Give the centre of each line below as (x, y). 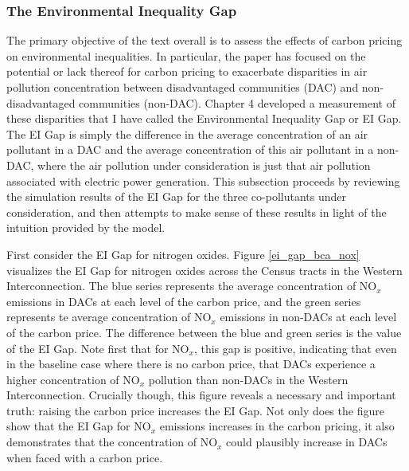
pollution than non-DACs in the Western (248, 379)
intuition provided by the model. (86, 228)
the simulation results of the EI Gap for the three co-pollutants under (176, 196)
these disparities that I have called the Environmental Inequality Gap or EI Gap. (204, 118)
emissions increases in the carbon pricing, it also (277, 426)
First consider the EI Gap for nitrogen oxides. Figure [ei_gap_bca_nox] (183, 254)
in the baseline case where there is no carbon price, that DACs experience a (191, 364)
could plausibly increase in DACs (307, 442)
